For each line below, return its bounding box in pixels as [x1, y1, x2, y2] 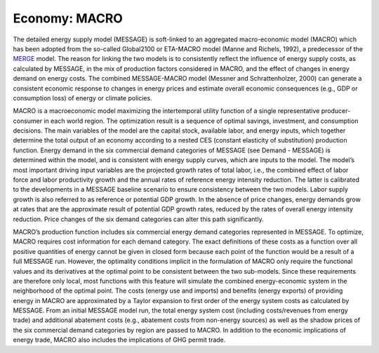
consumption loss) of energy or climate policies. [13, 93, 152, 102]
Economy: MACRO [13, 11, 123, 26]
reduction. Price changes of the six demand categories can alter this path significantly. [13, 215, 264, 223]
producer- [321, 107, 351, 115]
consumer [13, 116, 43, 125]
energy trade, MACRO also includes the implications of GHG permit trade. [13, 335, 226, 344]
